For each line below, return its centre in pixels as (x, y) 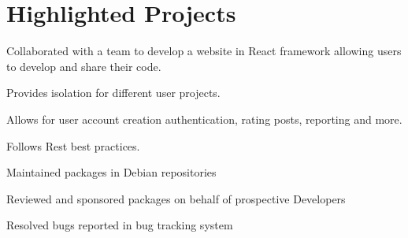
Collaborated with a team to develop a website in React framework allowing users (204, 51)
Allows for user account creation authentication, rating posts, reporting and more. (204, 119)
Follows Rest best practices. (73, 145)
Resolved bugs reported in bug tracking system (120, 225)
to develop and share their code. (84, 66)
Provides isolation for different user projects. (113, 93)
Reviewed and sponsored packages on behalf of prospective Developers (176, 198)
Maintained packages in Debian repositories (111, 172)
